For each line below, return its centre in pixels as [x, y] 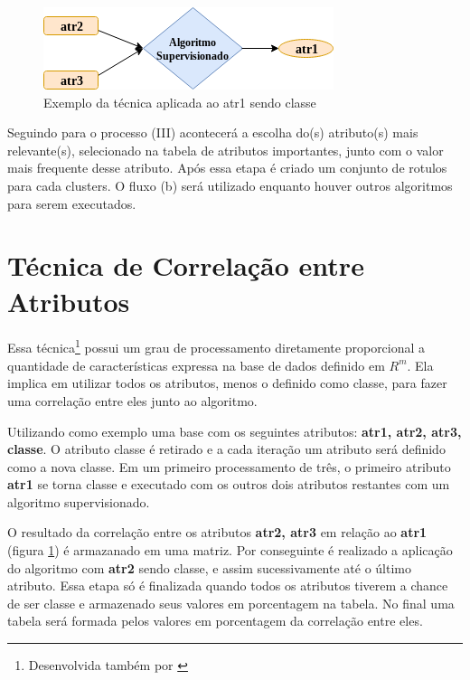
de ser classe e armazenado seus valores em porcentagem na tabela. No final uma [231, 603]
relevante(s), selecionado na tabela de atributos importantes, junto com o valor [226, 150]
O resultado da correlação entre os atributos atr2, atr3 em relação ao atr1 [217, 532]
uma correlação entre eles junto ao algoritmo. [132, 400]
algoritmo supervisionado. [79, 501]
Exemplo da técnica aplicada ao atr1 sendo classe [180, 102]
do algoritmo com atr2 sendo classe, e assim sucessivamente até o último [209, 567]
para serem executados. [72, 203]
